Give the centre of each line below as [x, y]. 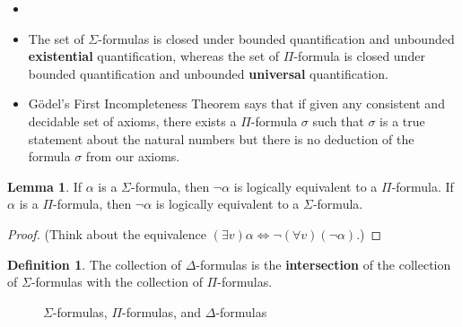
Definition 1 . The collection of [95, 264]
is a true [402, 120]
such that [338, 120]
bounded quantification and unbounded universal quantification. [208, 73]
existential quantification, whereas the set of [154, 56]
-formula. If [423, 186]
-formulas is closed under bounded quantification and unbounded [276, 38]
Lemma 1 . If [45, 186]
